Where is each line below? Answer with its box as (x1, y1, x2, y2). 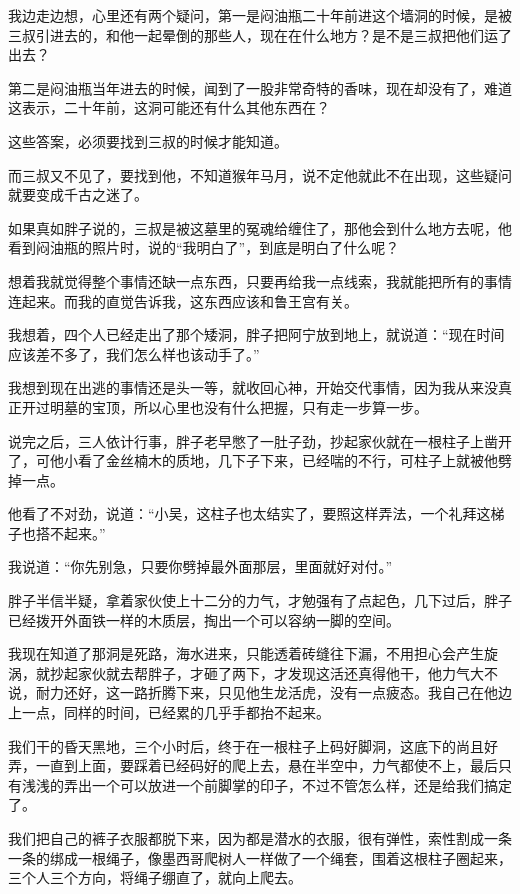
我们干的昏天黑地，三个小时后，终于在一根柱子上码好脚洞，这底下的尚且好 (8, 735, 498, 756)
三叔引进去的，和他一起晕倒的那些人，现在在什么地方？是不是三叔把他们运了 (8, 24, 512, 45)
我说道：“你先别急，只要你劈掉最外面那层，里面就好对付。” (8, 556, 393, 577)
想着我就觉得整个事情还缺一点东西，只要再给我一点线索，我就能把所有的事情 (8, 270, 512, 291)
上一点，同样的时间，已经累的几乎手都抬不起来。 (8, 702, 330, 723)
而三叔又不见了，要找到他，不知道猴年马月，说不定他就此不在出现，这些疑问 (8, 164, 512, 185)
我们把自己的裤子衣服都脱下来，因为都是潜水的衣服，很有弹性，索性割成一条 (8, 828, 512, 848)
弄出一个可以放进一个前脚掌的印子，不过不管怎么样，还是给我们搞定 (63, 774, 512, 795)
